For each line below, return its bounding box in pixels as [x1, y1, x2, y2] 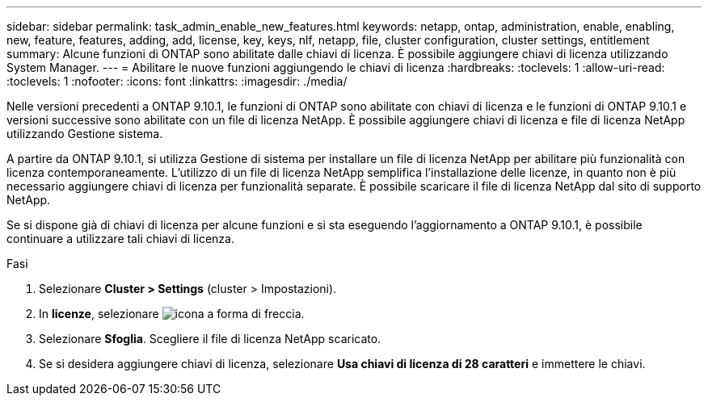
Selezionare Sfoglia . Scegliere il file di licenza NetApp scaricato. [39, 332, 381, 345]
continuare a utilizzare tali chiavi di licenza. [6, 232, 234, 245]
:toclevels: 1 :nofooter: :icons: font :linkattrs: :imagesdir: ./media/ [6, 74, 348, 88]
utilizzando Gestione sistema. [6, 127, 163, 140]
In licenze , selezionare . [39, 307, 305, 320]
